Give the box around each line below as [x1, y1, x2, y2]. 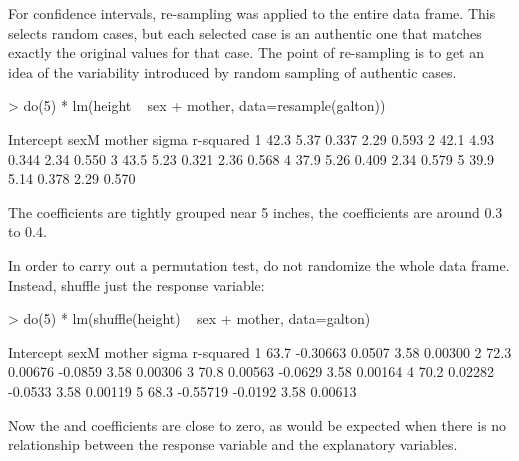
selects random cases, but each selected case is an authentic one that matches [8, 22, 482, 43]
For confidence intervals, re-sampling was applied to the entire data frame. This [8, 3, 496, 23]
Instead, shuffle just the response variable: [8, 274, 265, 295]
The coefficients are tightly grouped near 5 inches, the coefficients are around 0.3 [8, 201, 503, 222]
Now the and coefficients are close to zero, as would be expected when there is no [8, 414, 507, 435]
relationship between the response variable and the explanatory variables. [8, 434, 458, 455]
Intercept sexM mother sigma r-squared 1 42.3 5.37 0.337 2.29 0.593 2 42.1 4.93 [8, 128, 495, 149]
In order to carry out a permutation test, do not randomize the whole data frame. [8, 254, 510, 275]
